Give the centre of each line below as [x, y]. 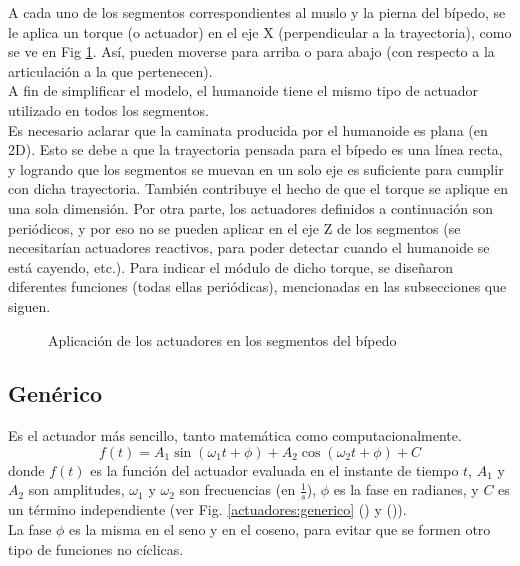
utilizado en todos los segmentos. [108, 109]
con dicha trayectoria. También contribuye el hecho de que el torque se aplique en [258, 188]
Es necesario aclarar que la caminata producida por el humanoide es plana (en [248, 129]
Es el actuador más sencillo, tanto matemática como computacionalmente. [235, 435]
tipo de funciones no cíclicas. [96, 548]
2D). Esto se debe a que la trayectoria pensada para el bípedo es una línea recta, [255, 149]
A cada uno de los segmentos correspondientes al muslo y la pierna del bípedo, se [257, 12]
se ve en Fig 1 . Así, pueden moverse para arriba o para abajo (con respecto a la [251, 51]
